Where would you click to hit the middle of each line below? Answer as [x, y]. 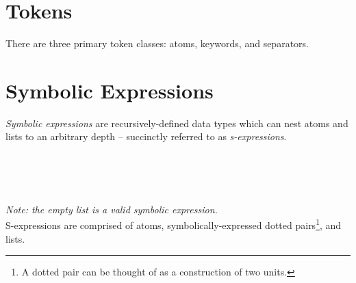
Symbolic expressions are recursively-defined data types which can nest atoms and [177, 123]
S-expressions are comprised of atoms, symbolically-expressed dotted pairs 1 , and [174, 224]
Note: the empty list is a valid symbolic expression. [112, 209]
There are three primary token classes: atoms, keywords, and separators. [157, 43]
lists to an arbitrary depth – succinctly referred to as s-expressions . [146, 136]
